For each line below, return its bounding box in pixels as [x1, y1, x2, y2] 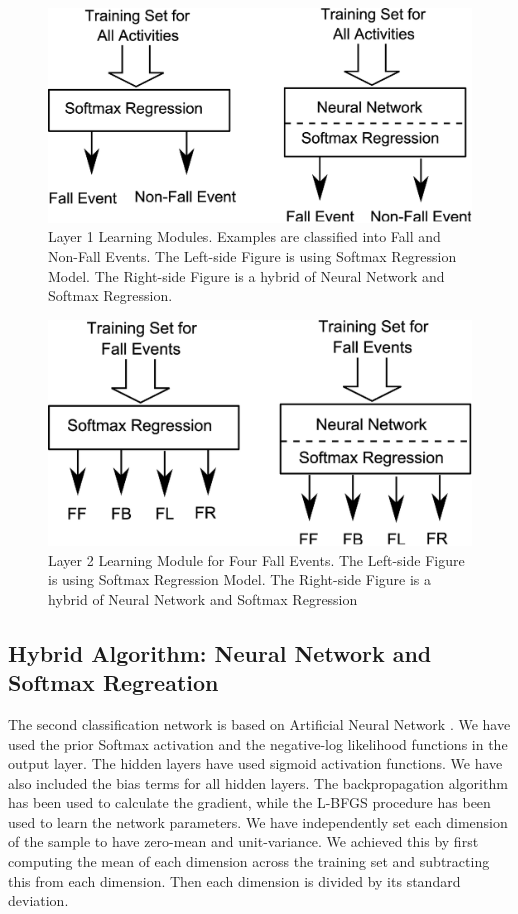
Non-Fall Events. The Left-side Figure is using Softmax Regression [48, 246, 457, 267]
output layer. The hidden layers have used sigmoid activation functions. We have [8, 753, 503, 774]
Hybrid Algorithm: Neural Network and [8, 637, 432, 668]
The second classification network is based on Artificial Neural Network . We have [8, 713, 511, 734]
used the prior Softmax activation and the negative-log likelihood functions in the [8, 733, 508, 754]
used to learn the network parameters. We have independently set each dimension [8, 811, 508, 832]
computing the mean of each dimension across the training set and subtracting [8, 851, 490, 872]
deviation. [8, 890, 69, 911]
